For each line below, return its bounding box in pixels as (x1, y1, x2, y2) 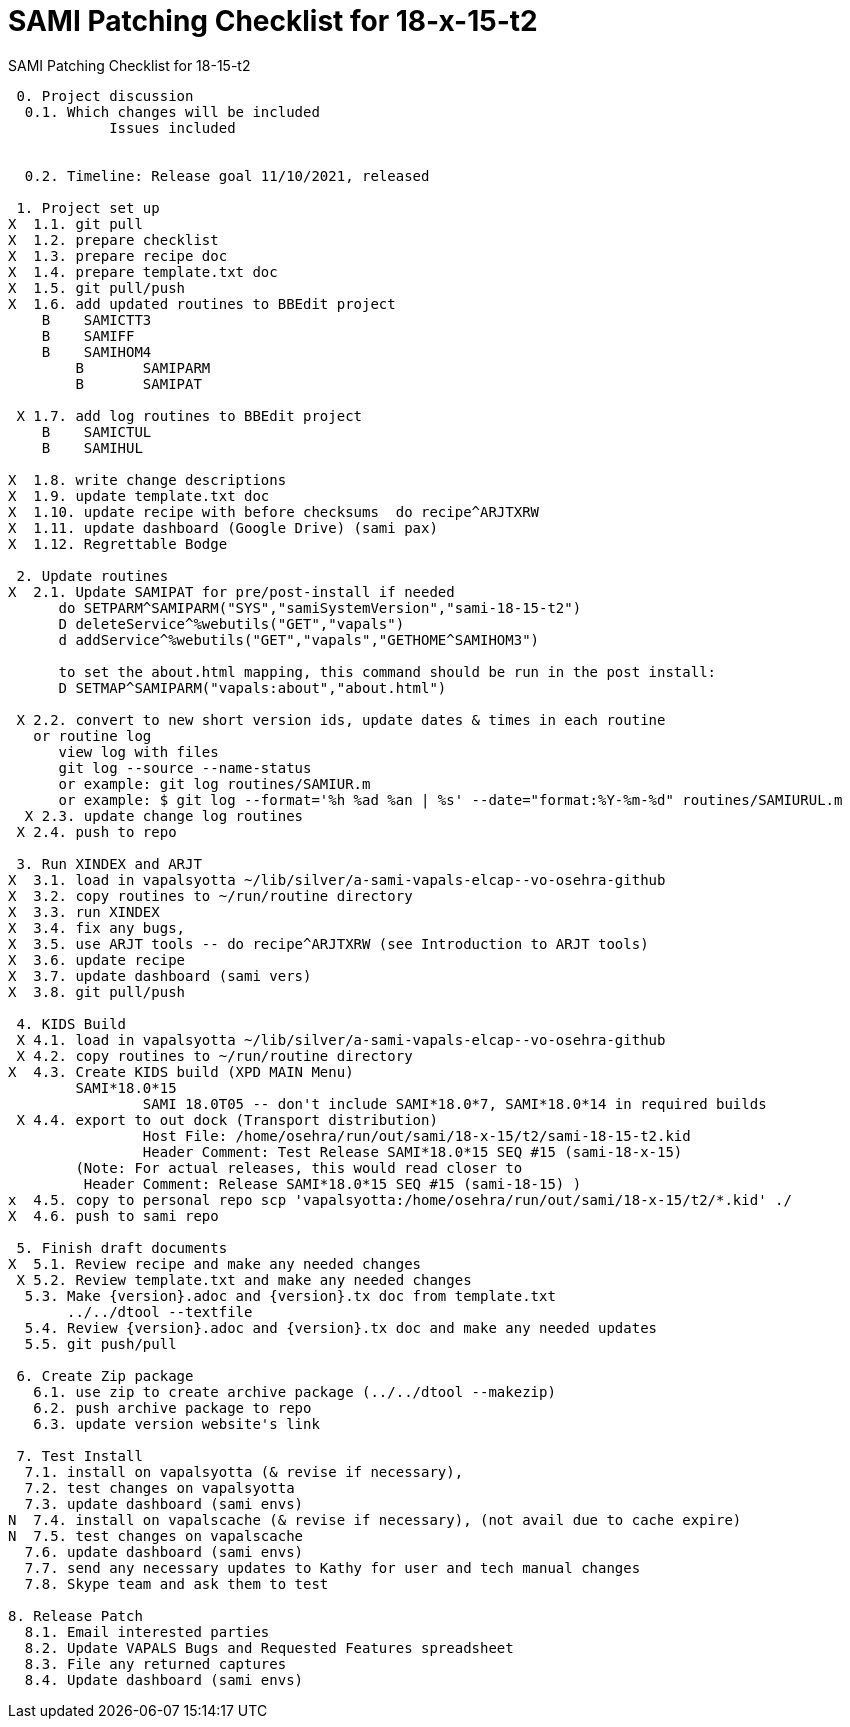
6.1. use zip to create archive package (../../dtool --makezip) (33, 1383, 556, 1400)
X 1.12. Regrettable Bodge (8, 535, 228, 552)
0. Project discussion (16, 87, 194, 104)
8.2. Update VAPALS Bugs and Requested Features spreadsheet (24, 1639, 514, 1656)
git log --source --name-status (58, 759, 312, 776)
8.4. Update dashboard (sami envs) (24, 1671, 304, 1688)
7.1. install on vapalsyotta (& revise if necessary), (24, 1463, 464, 1480)
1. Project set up (16, 199, 160, 216)
